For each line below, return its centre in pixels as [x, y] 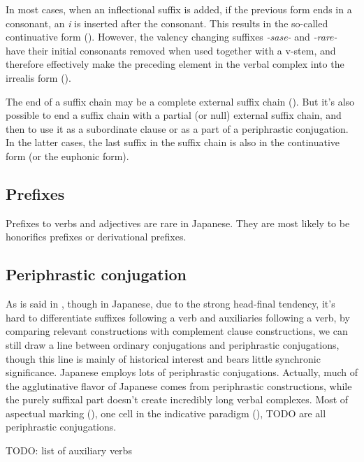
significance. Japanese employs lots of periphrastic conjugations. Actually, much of [182, 372]
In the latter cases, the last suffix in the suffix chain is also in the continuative [173, 142]
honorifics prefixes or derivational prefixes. [96, 237]
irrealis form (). [38, 77]
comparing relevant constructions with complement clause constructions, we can [177, 331]
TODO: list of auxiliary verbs [69, 450]
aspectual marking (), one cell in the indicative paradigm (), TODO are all [166, 413]
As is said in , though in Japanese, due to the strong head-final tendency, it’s [170, 304]
